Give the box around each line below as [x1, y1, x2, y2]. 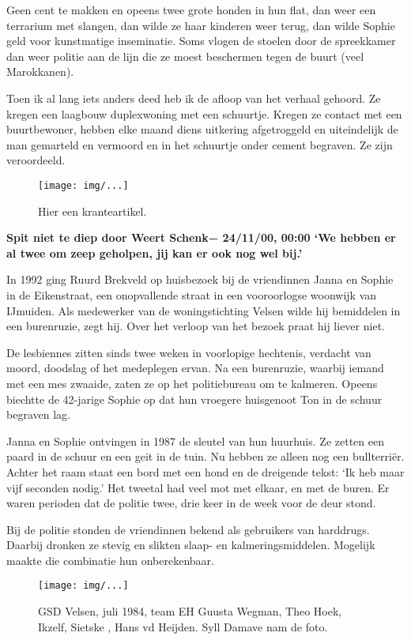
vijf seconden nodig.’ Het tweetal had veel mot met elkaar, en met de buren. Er [6, 479, 390, 495]
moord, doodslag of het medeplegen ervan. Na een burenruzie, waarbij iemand [6, 360, 384, 376]
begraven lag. [6, 406, 70, 423]
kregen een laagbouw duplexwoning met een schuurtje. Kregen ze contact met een [6, 105, 402, 122]
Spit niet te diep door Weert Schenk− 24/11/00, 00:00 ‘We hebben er [6, 229, 396, 246]
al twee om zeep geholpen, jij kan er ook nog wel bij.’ [6, 244, 303, 261]
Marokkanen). [6, 63, 74, 80]
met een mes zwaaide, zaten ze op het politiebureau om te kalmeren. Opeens [6, 375, 378, 391]
